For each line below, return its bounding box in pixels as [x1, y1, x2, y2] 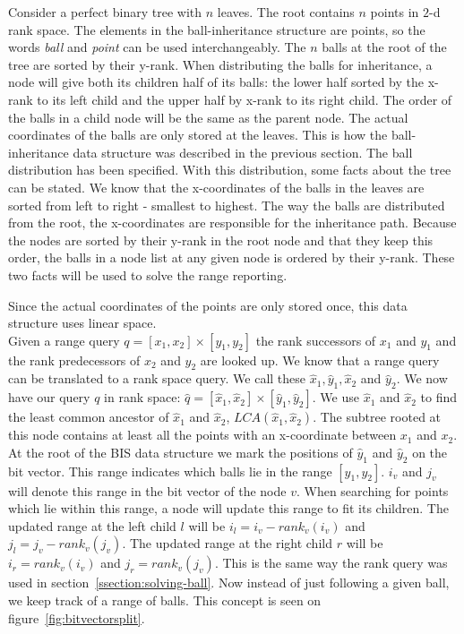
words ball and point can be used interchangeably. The [8, 38, 306, 56]
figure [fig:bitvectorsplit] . [8, 608, 145, 627]
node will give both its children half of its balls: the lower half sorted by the [8, 73, 425, 91]
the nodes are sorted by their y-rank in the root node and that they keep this [8, 230, 434, 249]
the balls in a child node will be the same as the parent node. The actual [8, 107, 408, 126]
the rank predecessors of [8, 350, 141, 369]
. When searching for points [296, 481, 449, 500]
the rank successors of [255, 330, 376, 349]
